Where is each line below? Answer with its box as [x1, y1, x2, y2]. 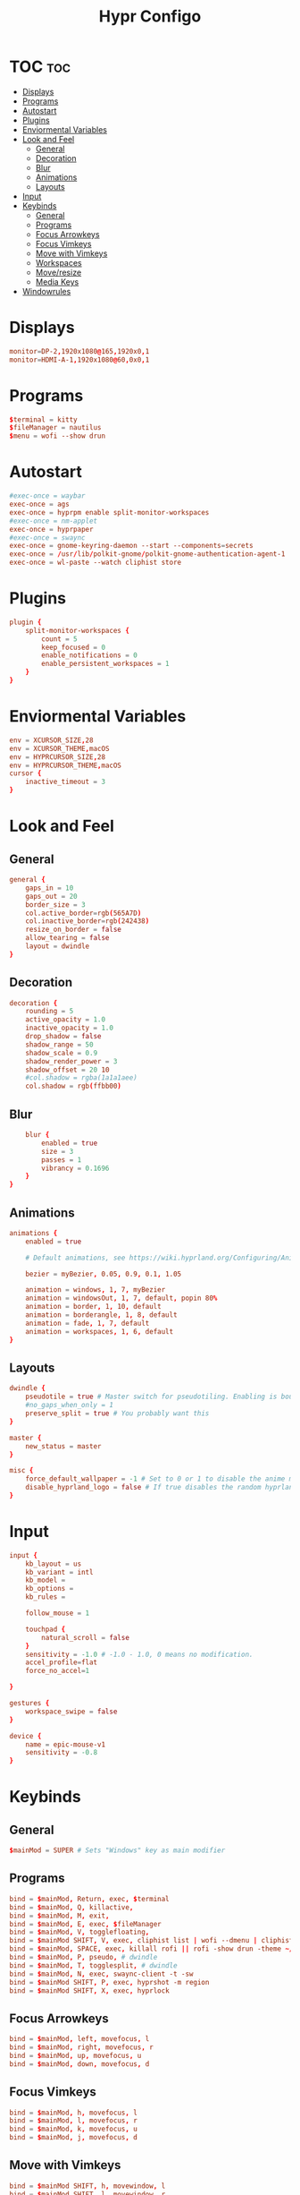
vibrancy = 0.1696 [41, 1164, 110, 1173]
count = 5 [41, 634, 78, 644]
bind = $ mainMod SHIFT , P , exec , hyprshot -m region [9, 1977, 210, 1986]
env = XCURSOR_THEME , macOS [9, 744, 110, 753]
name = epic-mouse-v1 [25, 1739, 105, 1749]
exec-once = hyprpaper [9, 525, 94, 534]
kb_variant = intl [25, 1567, 94, 1576]
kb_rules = [25, 1593, 66, 1601]
